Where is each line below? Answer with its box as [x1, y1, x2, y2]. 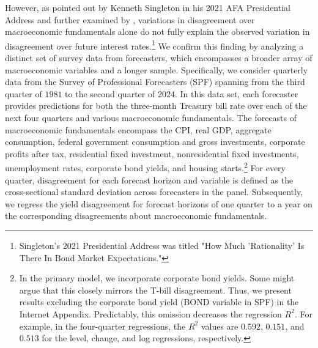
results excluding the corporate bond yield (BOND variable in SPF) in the [19, 295, 299, 308]
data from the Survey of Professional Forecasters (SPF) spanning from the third [5, 75, 305, 88]
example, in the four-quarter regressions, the [19, 319, 186, 332]
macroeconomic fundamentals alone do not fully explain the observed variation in [5, 25, 310, 38]
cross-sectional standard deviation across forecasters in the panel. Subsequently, [5, 185, 303, 198]
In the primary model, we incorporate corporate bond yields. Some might [19, 272, 295, 284]
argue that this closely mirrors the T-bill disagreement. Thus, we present [19, 283, 292, 296]
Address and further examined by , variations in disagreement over [5, 13, 255, 26]
